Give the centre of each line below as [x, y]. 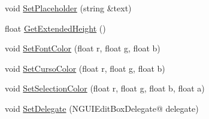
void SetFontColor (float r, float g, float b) [83, 48]
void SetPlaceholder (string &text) [68, 8]
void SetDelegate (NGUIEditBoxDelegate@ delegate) [102, 108]
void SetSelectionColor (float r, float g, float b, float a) [105, 88]
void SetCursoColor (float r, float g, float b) [85, 68]
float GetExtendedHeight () [55, 28]
